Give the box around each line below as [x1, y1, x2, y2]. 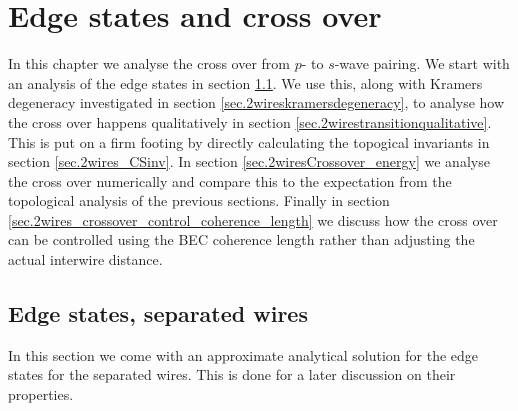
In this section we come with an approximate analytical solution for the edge [8, 344, 479, 365]
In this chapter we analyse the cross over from [8, 53, 290, 74]
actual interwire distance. [8, 249, 163, 270]
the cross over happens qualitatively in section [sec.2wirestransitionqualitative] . [8, 111, 492, 132]
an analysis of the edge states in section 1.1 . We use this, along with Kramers [8, 72, 483, 93]
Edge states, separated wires [8, 298, 308, 329]
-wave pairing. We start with [334, 53, 510, 74]
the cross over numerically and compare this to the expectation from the [8, 170, 452, 191]
